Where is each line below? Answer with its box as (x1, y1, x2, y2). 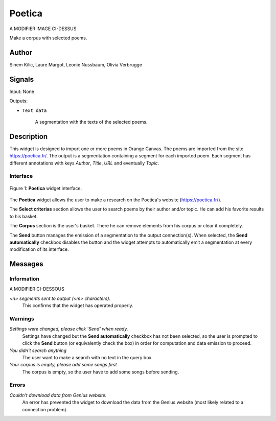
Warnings (9, 315, 34, 322)
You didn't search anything (9, 347, 66, 354)
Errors (9, 381, 26, 388)
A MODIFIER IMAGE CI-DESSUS (9, 26, 77, 32)
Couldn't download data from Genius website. (9, 392, 107, 398)
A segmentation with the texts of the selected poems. (35, 119, 148, 125)
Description (9, 132, 48, 141)
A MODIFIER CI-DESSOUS (9, 286, 65, 292)
